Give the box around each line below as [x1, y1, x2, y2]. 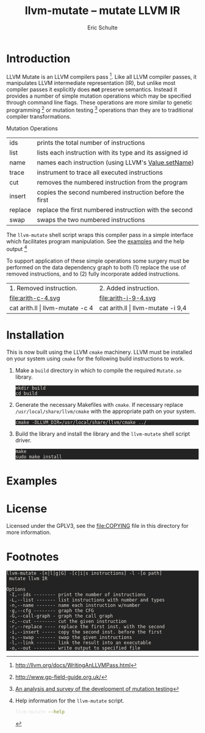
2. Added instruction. [99, 283, 160, 292]
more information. [6, 528, 51, 536]
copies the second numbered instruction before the [37, 188, 184, 196]
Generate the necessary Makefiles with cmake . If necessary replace [15, 401, 184, 408]
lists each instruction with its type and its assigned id [37, 148, 188, 156]
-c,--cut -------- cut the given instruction [9, 618, 127, 624]
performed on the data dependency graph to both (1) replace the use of [6, 263, 186, 271]
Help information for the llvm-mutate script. [15, 697, 124, 704]
